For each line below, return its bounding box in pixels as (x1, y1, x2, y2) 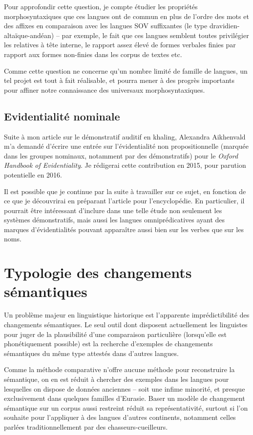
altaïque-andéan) (4, 30, 54, 40)
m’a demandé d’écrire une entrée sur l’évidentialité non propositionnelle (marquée (4, 141, 249, 151)
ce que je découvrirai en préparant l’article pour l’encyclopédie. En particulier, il (4, 196, 245, 206)
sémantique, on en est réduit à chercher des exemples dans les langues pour (4, 374, 229, 384)
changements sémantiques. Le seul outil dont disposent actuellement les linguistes (4, 319, 248, 329)
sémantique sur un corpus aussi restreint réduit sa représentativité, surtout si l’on (4, 402, 248, 413)
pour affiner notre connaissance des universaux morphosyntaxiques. (4, 84, 205, 95)
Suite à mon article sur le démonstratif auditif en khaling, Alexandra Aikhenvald (4, 131, 246, 141)
